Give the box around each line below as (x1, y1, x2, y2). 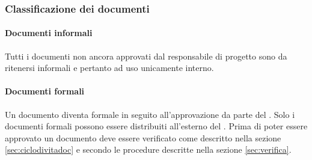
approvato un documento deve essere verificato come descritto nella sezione (5, 131, 281, 144)
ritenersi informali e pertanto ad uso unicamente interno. (5, 61, 214, 74)
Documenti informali (5, 26, 93, 39)
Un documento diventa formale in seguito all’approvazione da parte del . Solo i (5, 108, 295, 120)
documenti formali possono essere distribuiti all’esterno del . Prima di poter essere (5, 120, 308, 132)
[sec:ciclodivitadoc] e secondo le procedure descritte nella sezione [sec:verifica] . (5, 143, 292, 156)
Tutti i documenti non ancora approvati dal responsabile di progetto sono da (5, 49, 287, 62)
